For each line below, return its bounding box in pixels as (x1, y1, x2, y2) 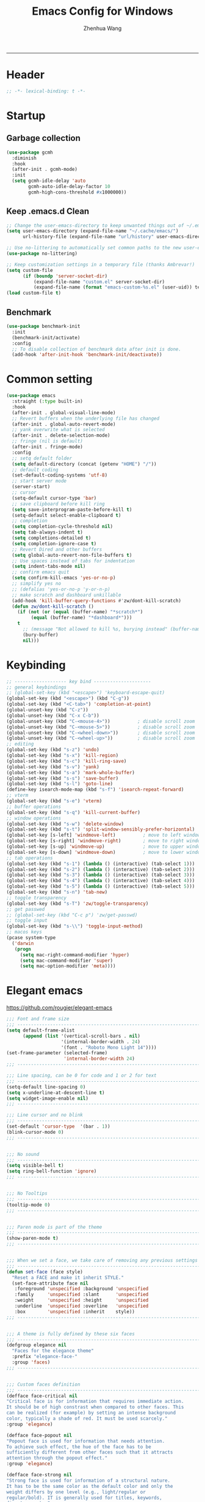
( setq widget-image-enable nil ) (6, 1095, 88, 1101)
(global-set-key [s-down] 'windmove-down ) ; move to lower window (6, 849, 203, 855)
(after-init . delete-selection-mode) (12, 432, 111, 439)
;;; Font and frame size (6, 1016, 70, 1022)
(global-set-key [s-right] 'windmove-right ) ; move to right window (6, 838, 203, 844)
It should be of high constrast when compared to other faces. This (6, 1404, 184, 1410)
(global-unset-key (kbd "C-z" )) (6, 707, 88, 713)
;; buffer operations (6, 804, 62, 810)
